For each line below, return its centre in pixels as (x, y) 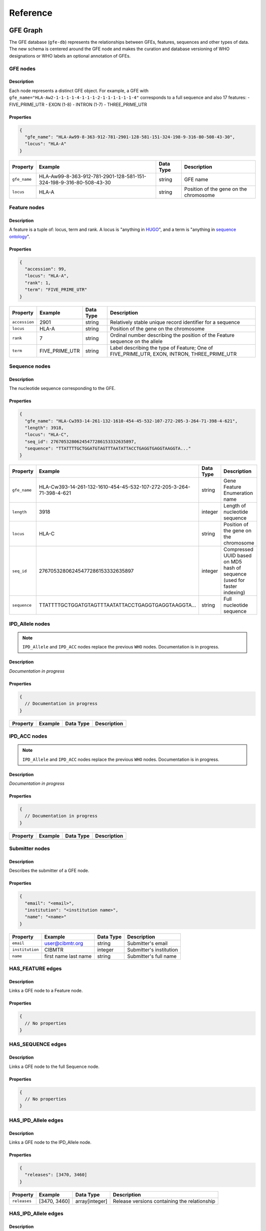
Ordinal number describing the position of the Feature (172, 335)
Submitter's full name (152, 956)
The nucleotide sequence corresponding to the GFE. (62, 389)
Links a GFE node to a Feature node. (46, 991)
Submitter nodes (30, 848)
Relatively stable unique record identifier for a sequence (175, 322)
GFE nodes (22, 68)
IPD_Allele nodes (30, 624)
